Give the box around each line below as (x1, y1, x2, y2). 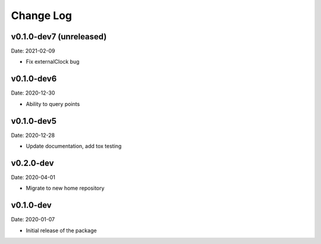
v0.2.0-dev (11, 158, 54, 168)
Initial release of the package (26, 227, 97, 234)
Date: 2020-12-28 (11, 132, 55, 139)
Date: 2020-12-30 (11, 89, 55, 96)
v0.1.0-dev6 (11, 74, 57, 84)
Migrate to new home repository (26, 184, 105, 192)
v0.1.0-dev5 (11, 116, 56, 126)
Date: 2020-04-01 (11, 173, 56, 181)
